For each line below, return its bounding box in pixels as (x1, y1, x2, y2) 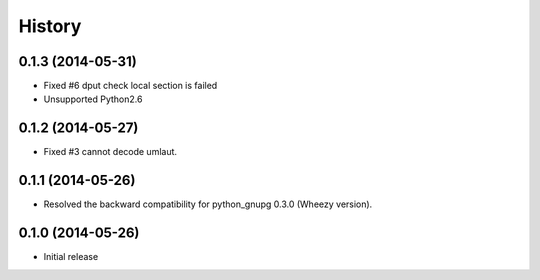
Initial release (43, 251, 99, 263)
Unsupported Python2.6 (43, 93, 143, 105)
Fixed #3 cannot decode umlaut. (43, 146, 178, 158)
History (18, 15, 82, 37)
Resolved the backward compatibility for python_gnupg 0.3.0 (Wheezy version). (43, 198, 373, 210)
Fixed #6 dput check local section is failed (43, 80, 218, 92)
